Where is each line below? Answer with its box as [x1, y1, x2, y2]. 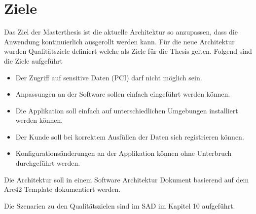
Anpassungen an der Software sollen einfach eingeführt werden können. [15, 89, 230, 99]
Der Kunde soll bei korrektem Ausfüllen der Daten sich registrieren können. [15, 131, 244, 142]
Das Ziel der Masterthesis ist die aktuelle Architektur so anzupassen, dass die [4, 27, 238, 37]
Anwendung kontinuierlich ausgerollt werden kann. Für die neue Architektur [4, 36, 235, 46]
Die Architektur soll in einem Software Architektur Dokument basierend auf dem [4, 174, 249, 184]
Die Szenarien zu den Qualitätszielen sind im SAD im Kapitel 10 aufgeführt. [4, 200, 235, 211]
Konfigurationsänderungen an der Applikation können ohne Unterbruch [15, 148, 232, 158]
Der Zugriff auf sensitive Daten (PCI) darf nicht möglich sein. [15, 72, 202, 82]
